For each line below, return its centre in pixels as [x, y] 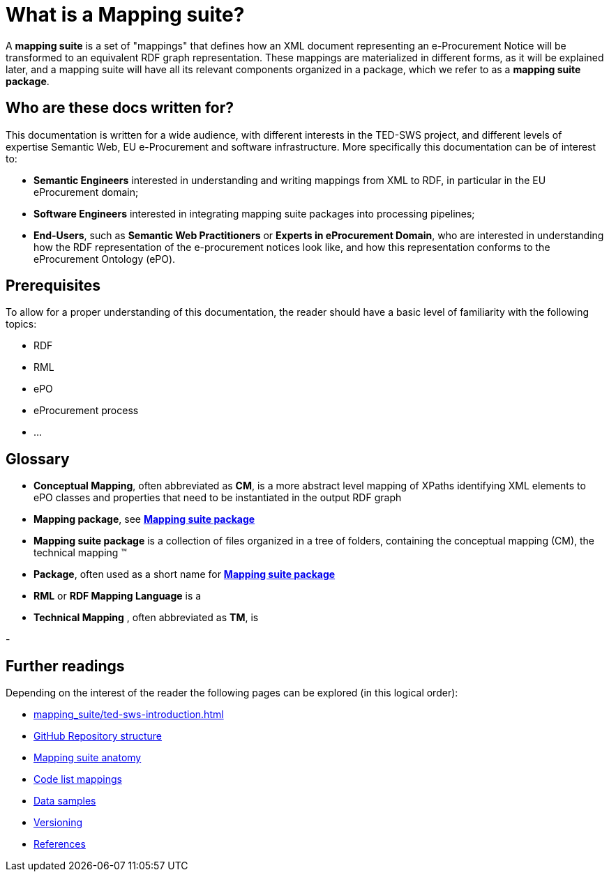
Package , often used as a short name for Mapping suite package [185, 574]
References [60, 844]
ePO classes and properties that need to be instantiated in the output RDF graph [218, 498]
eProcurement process [86, 411]
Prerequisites [53, 286]
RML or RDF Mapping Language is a [118, 596]
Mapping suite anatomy [88, 758]
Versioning [58, 823]
